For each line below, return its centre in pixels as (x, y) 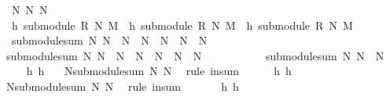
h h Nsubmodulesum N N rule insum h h (159, 71)
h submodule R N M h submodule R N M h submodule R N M (182, 25)
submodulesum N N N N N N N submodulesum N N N (195, 55)
